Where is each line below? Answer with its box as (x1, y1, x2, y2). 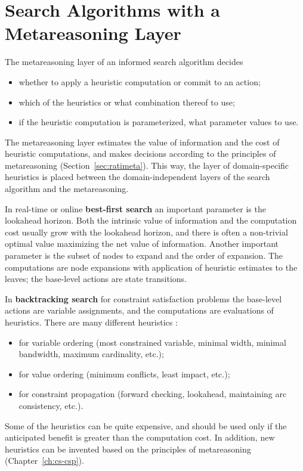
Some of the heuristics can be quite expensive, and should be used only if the (5, 419, 287, 432)
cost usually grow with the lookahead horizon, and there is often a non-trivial (5, 225, 288, 238)
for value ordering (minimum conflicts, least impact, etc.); (18, 367, 230, 380)
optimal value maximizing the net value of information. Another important (5, 237, 279, 250)
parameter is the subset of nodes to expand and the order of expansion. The (5, 249, 283, 262)
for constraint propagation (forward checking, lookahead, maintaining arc (18, 388, 287, 400)
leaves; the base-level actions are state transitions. (5, 272, 187, 285)
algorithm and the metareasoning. (5, 182, 129, 195)
